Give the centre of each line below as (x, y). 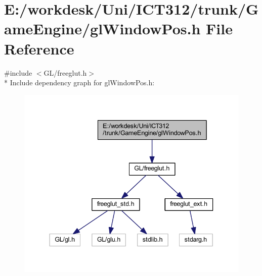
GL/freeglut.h (65, 72)
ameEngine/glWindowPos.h (102, 29)
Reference (39, 48)
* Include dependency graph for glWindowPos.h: (79, 82)
